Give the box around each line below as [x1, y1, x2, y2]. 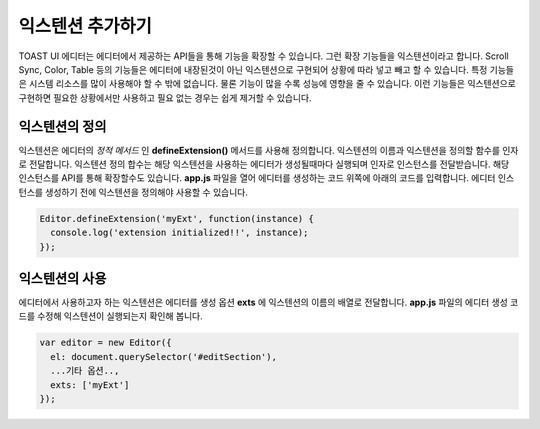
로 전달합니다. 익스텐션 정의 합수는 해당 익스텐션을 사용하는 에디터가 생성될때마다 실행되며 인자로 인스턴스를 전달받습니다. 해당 [18, 158, 510, 170]
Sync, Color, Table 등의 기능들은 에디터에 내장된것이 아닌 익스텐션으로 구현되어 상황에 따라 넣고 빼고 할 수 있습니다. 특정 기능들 [18, 63, 515, 75]
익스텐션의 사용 [18, 270, 107, 287]
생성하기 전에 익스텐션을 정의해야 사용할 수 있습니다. [45, 186, 249, 198]
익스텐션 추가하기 [18, 15, 152, 37]
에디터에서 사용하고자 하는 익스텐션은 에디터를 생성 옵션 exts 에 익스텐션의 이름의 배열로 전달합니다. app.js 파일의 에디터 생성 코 [18, 296, 519, 309]
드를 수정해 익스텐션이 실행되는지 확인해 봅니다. [18, 310, 204, 322]
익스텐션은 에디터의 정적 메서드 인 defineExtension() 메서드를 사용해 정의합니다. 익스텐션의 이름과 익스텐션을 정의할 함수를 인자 [18, 144, 519, 156]
